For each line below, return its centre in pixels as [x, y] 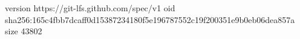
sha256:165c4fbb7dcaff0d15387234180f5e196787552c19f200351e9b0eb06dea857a [150, 19]
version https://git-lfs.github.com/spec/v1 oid [90, 8]
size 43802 [24, 31]
